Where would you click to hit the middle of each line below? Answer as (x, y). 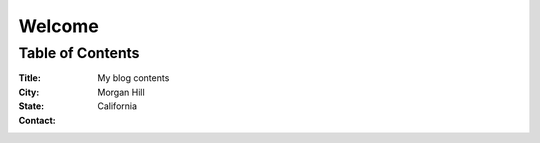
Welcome (58, 26)
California (117, 106)
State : (31, 106)
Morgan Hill (121, 92)
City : (29, 92)
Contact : (37, 120)
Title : (30, 78)
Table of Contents (79, 53)
